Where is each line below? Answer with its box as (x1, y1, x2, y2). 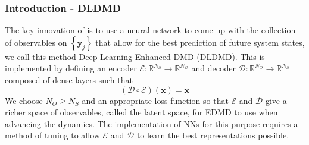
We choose (5, 94, 43, 106)
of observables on (5, 36, 67, 48)
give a (265, 94, 287, 106)
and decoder (191, 62, 236, 74)
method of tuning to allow (5, 129, 100, 141)
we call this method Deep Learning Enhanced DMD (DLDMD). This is (5, 50, 265, 62)
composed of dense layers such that (5, 74, 133, 86)
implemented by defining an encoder (5, 62, 137, 74)
